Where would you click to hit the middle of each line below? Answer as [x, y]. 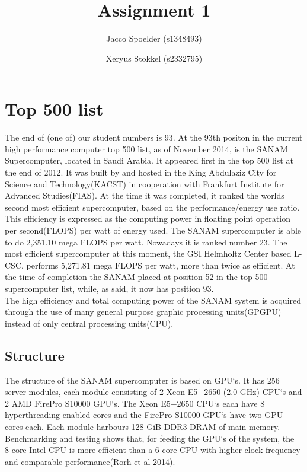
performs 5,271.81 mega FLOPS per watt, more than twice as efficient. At [161, 265]
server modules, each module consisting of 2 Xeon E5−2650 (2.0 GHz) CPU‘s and [153, 392]
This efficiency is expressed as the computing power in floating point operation [148, 219]
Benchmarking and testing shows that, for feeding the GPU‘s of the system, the [150, 438]
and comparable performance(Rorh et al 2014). [90, 461]
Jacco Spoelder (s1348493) [154, 38]
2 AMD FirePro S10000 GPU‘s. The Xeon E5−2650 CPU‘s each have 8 [135, 403]
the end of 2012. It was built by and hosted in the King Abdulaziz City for [141, 172]
